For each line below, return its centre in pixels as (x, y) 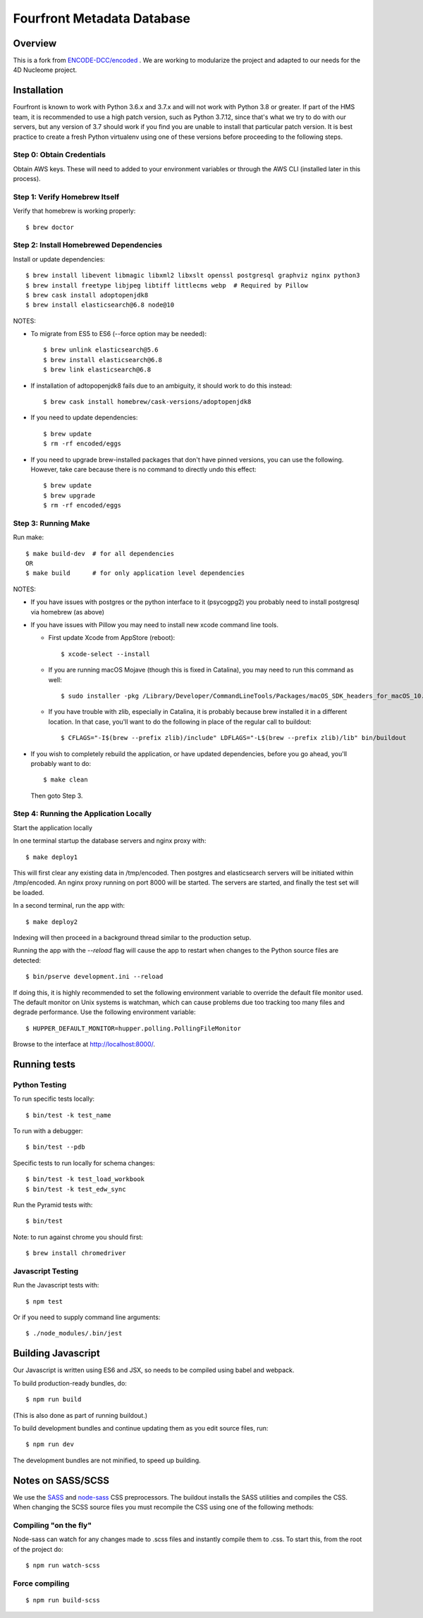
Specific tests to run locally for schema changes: (84, 1163)
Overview (35, 43)
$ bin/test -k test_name (68, 1115)
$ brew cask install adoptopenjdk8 (87, 295)
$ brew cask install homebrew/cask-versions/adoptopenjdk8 (147, 402)
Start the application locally (53, 827)
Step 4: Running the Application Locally (82, 814)
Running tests (44, 1064)
